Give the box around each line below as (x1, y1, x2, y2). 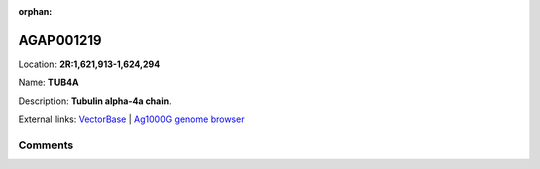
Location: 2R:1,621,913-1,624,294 (18, 58, 161, 70)
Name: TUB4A (18, 76, 79, 89)
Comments (18, 138, 74, 152)
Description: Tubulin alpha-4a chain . (18, 95, 172, 107)
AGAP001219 (18, 31, 102, 49)
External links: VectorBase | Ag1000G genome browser (18, 113, 245, 125)
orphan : (18, 6, 53, 17)
